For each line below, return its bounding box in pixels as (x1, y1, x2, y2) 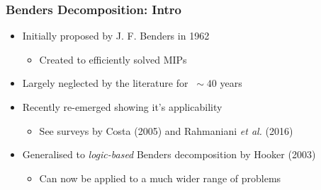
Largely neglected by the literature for (22, 76, 188, 90)
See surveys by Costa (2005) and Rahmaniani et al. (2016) (39, 123, 293, 138)
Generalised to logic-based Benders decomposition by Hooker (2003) (22, 147, 316, 162)
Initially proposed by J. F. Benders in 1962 (22, 28, 210, 43)
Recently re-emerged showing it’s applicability (22, 100, 223, 114)
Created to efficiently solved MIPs (39, 52, 187, 66)
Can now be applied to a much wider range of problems (39, 170, 281, 185)
